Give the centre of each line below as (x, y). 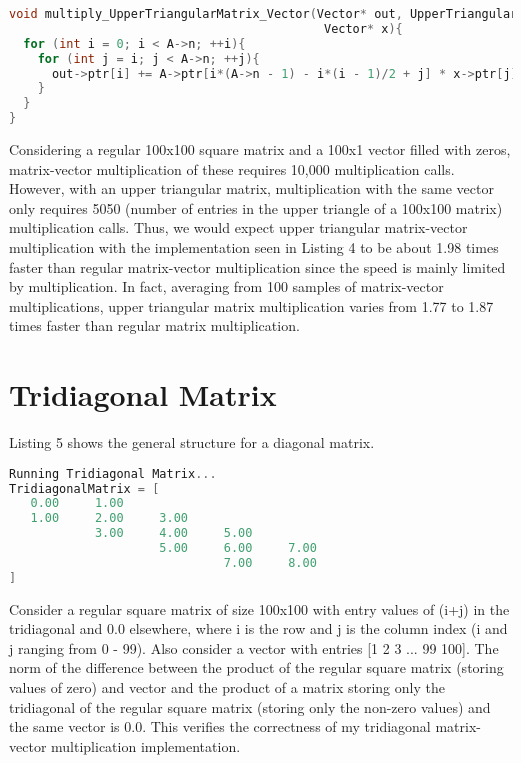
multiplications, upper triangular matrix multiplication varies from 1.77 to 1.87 (251, 305)
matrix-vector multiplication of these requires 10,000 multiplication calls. (232, 168)
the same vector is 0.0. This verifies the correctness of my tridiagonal (220, 726)
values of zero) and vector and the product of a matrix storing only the (227, 687)
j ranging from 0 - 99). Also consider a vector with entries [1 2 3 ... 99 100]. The (254, 647)
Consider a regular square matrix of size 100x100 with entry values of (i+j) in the (259, 608)
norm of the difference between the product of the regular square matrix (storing (256, 667)
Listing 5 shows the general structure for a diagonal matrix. (192, 442)
